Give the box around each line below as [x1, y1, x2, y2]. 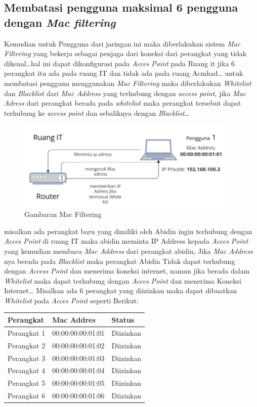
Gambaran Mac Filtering [24, 209, 102, 219]
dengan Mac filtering [4, 14, 116, 30]
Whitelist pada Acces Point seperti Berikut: [4, 295, 139, 305]
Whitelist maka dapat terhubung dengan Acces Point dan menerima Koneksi [4, 275, 241, 286]
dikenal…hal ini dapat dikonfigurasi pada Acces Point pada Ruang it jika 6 [4, 58, 235, 68]
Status [111, 314, 135, 325]
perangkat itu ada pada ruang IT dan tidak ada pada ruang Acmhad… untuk [4, 68, 243, 78]
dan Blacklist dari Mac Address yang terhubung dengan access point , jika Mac [4, 87, 246, 98]
